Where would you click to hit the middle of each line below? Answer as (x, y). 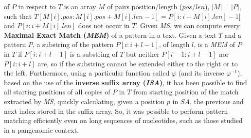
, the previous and (216, 101)
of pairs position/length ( (145, 6)
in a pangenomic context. (41, 130)
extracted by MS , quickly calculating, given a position (84, 101)
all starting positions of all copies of (57, 92)
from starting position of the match (186, 92)
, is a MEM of (215, 44)
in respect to (37, 6)
